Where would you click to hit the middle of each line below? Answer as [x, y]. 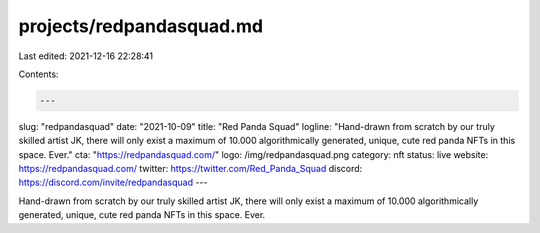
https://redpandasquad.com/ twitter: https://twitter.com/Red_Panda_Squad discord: [190, 169]
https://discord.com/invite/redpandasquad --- [113, 182]
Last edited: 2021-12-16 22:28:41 [86, 56]
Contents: [38, 74]
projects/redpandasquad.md [141, 26]
